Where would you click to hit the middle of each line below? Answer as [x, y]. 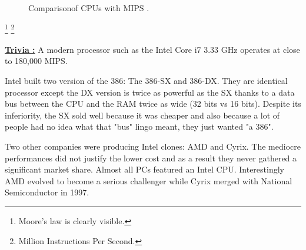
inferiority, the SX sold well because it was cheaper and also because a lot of [142, 115]
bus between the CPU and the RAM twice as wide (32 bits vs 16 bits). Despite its [153, 104]
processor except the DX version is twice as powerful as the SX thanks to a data [150, 92]
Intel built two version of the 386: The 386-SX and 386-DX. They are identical [146, 81]
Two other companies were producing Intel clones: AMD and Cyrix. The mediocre [153, 146]
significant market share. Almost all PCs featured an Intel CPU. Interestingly [144, 169]
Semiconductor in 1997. [47, 192]
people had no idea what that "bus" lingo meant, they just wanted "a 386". [139, 126]
